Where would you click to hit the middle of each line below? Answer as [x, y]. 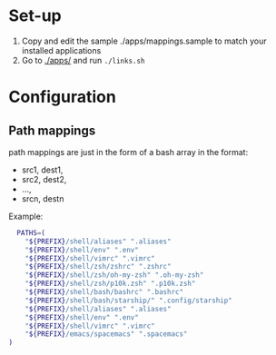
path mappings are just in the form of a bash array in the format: [128, 152]
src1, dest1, [42, 170]
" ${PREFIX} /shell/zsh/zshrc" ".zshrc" [98, 267]
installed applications [61, 50]
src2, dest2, [44, 179]
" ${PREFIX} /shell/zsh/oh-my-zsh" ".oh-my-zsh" [114, 275]
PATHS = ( [31, 232]
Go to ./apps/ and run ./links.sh [83, 60]
